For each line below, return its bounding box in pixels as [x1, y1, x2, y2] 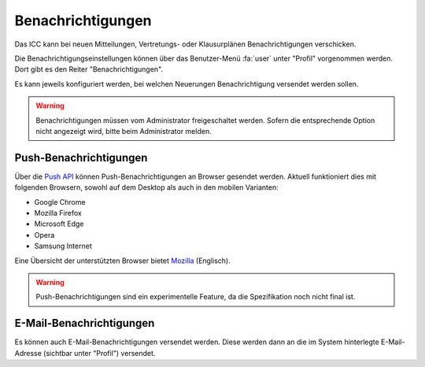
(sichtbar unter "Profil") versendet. [43, 348, 156, 358]
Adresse [14, 348, 42, 358]
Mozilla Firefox [34, 208, 82, 217]
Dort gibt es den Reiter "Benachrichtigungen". [14, 65, 164, 74]
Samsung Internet [34, 241, 92, 251]
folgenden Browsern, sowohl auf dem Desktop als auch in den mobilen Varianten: [14, 183, 279, 192]
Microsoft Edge [34, 219, 84, 228]
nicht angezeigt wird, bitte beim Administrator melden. [35, 126, 212, 135]
